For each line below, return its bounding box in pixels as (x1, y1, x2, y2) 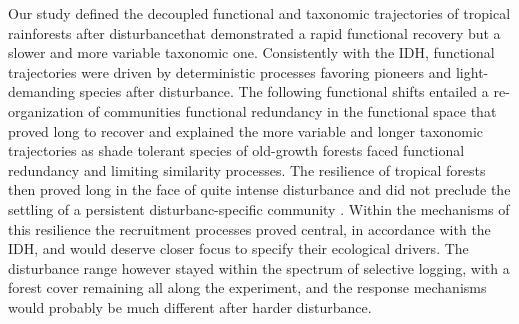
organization (8, 100, 84, 121)
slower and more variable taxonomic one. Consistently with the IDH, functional (8, 42, 495, 63)
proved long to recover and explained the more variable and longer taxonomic (8, 120, 484, 141)
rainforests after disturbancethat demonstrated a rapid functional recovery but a (8, 22, 501, 43)
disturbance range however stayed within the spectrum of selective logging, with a (8, 257, 510, 278)
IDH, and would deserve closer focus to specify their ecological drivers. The (8, 238, 469, 259)
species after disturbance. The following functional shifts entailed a (79, 81, 489, 102)
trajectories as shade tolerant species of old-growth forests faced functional (8, 140, 465, 161)
